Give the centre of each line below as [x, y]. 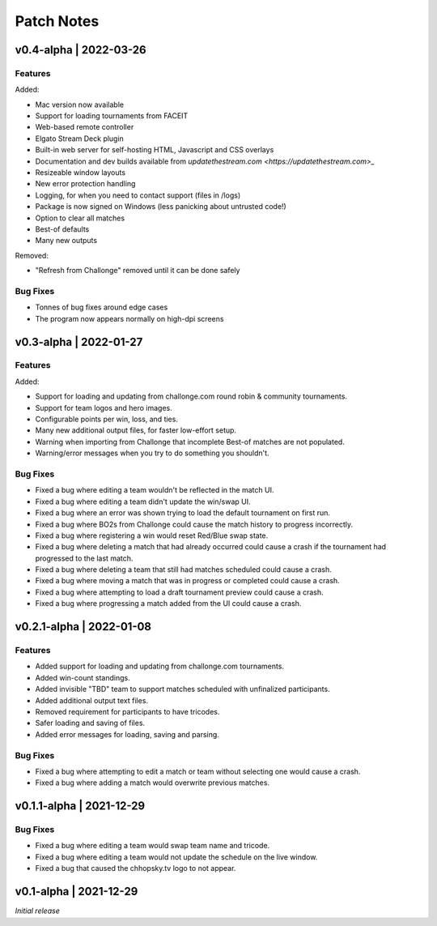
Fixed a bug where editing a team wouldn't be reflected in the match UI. [155, 490]
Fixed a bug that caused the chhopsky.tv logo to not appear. [136, 868]
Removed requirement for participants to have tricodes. [127, 711]
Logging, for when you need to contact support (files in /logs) [138, 195]
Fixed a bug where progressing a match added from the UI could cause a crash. [168, 604]
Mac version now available [80, 105]
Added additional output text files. [92, 700]
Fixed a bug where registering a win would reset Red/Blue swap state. [152, 536]
